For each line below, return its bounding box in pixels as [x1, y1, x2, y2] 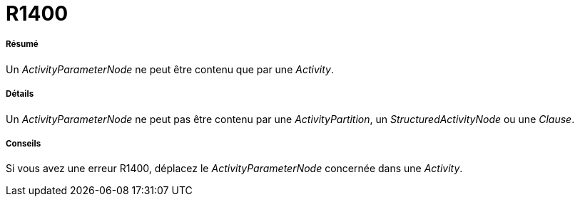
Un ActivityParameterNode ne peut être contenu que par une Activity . [6, 63, 334, 75]
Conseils [6, 138, 41, 149]
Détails [6, 89, 34, 100]
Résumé [6, 39, 39, 50]
